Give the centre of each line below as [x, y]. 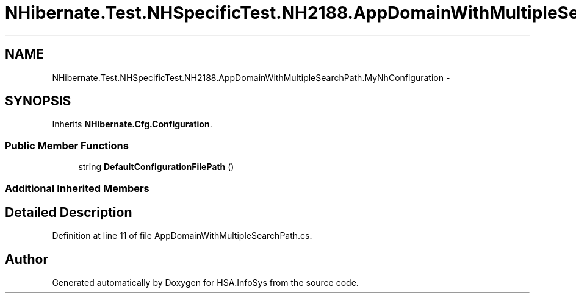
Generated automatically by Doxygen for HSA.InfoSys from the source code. [205, 283]
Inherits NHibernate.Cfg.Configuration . [132, 124]
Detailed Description [69, 212]
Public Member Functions [67, 145]
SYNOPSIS [38, 101]
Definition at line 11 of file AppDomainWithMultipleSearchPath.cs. [182, 236]
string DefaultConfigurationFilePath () [156, 167]
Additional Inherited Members [77, 188]
